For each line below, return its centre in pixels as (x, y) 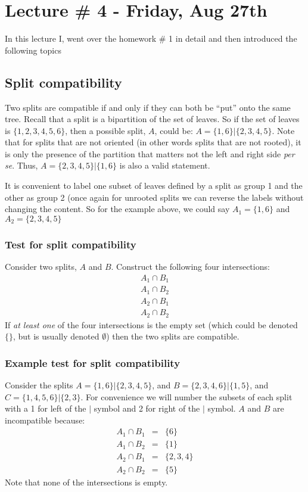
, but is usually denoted (56, 336)
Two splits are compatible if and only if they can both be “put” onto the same (148, 107)
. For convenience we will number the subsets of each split (186, 396)
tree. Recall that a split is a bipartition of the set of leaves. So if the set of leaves (152, 119)
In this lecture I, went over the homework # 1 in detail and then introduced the (151, 38)
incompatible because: (45, 420)
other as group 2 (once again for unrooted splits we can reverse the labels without (154, 197)
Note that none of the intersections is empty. (86, 482)
